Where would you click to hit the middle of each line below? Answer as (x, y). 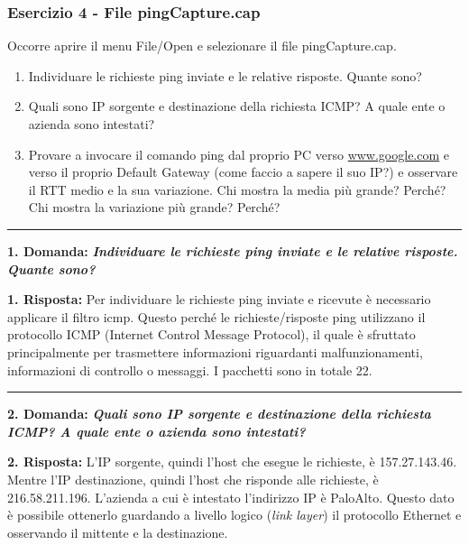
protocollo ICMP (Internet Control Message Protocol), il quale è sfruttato (212, 334)
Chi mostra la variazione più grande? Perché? (154, 207)
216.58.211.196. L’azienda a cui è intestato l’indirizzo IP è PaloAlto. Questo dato (231, 497)
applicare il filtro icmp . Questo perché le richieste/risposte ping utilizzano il (216, 316)
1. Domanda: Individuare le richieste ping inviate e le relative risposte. (233, 250)
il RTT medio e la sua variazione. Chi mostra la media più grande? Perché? (237, 189)
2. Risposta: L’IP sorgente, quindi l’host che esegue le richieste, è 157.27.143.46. (232, 462)
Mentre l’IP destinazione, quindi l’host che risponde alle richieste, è (193, 479)
